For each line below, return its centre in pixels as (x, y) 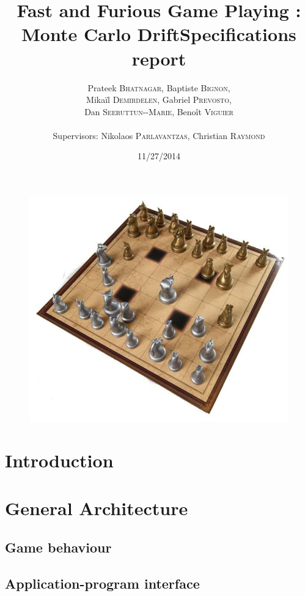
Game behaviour (58, 547)
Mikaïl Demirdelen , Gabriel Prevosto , (159, 100)
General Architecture (97, 508)
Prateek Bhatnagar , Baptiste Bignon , (159, 87)
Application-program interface (102, 583)
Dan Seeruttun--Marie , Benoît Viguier (159, 111)
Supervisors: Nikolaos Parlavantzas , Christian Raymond (159, 135)
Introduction (59, 460)
